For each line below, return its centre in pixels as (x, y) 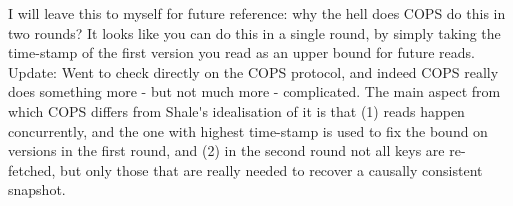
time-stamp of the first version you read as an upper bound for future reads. (241, 52)
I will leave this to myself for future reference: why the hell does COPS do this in (257, 13)
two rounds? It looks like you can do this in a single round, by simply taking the (254, 32)
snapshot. (37, 189)
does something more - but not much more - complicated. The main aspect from (254, 91)
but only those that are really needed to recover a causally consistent (271, 169)
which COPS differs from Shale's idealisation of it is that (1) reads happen (236, 110)
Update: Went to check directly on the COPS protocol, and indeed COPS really (253, 71)
